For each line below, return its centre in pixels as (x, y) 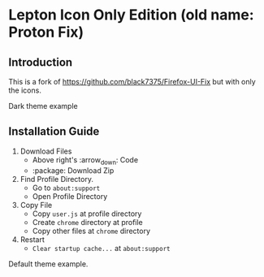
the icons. (25, 90)
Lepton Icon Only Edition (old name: (131, 15)
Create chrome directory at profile (88, 222)
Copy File (36, 205)
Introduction (41, 62)
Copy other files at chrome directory (91, 231)
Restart (32, 239)
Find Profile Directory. (56, 179)
